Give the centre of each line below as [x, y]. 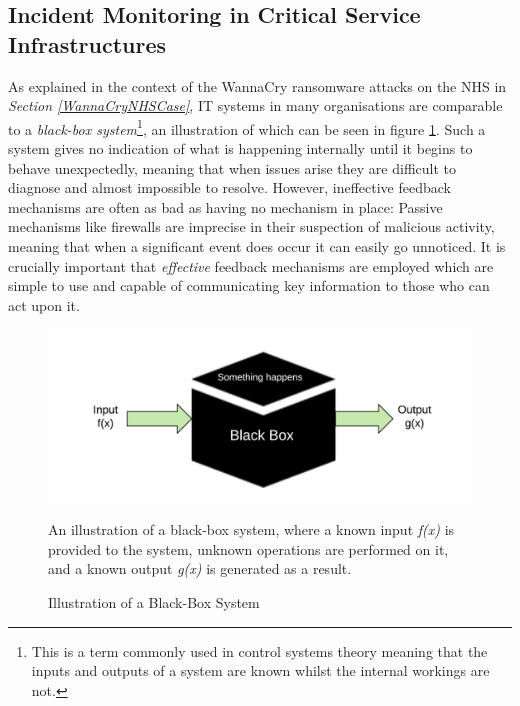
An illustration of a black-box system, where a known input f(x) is [251, 529]
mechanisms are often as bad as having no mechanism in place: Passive [225, 206]
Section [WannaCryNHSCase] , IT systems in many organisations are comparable [255, 105]
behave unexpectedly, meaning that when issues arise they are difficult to [232, 167]
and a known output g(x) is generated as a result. [200, 568]
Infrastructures [87, 43]
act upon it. [44, 304]
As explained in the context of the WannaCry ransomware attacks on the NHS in [257, 85]
